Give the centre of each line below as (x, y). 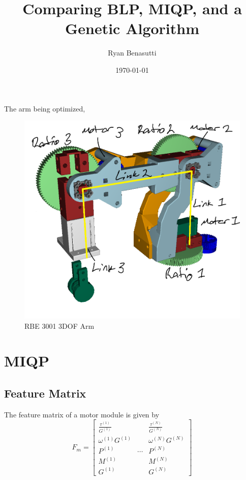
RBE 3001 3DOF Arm (59, 326)
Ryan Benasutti (132, 53)
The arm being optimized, (45, 108)
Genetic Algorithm (132, 28)
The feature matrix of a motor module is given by (82, 414)
